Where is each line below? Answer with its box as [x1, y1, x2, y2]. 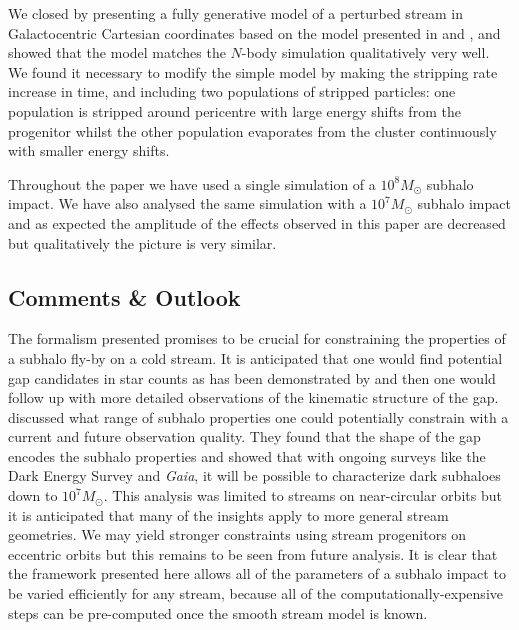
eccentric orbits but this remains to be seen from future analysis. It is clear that [8, 543, 498, 564]
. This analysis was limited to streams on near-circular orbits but [103, 485, 502, 506]
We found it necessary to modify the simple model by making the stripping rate [8, 61, 498, 82]
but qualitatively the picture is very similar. [8, 232, 277, 253]
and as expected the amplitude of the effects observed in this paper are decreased [8, 212, 506, 233]
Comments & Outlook [8, 281, 241, 312]
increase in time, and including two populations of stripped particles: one [8, 81, 456, 102]
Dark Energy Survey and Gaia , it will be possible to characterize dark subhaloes [8, 465, 501, 486]
